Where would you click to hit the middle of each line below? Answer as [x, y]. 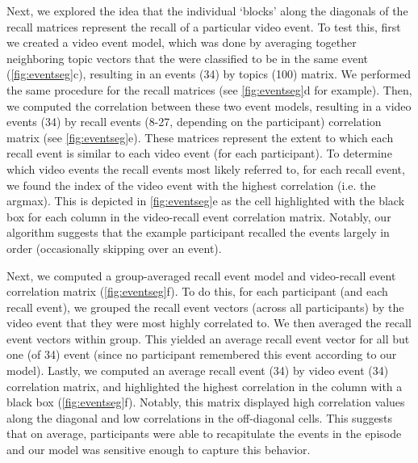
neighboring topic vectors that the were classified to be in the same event [187, 58]
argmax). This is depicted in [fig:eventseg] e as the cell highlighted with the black [206, 201]
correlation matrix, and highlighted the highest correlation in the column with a [205, 386]
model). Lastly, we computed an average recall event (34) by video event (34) [198, 370]
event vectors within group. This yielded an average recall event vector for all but [208, 338]
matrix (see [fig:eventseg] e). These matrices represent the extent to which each [200, 137]
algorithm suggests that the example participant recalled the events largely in [198, 232]
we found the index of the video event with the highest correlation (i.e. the [191, 185]
